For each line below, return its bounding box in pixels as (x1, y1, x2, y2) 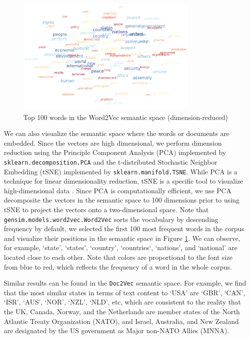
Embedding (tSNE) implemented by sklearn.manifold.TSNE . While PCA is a (4, 166, 237, 176)
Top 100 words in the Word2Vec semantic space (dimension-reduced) (23, 112, 228, 122)
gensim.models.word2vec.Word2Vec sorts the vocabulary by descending (4, 214, 218, 224)
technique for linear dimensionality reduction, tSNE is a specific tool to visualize (4, 176, 243, 186)
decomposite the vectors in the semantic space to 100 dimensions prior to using (4, 195, 240, 205)
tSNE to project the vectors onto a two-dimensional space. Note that (4, 204, 209, 214)
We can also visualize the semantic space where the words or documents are (4, 128, 230, 138)
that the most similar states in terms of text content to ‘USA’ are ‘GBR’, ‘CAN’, (4, 287, 245, 297)
